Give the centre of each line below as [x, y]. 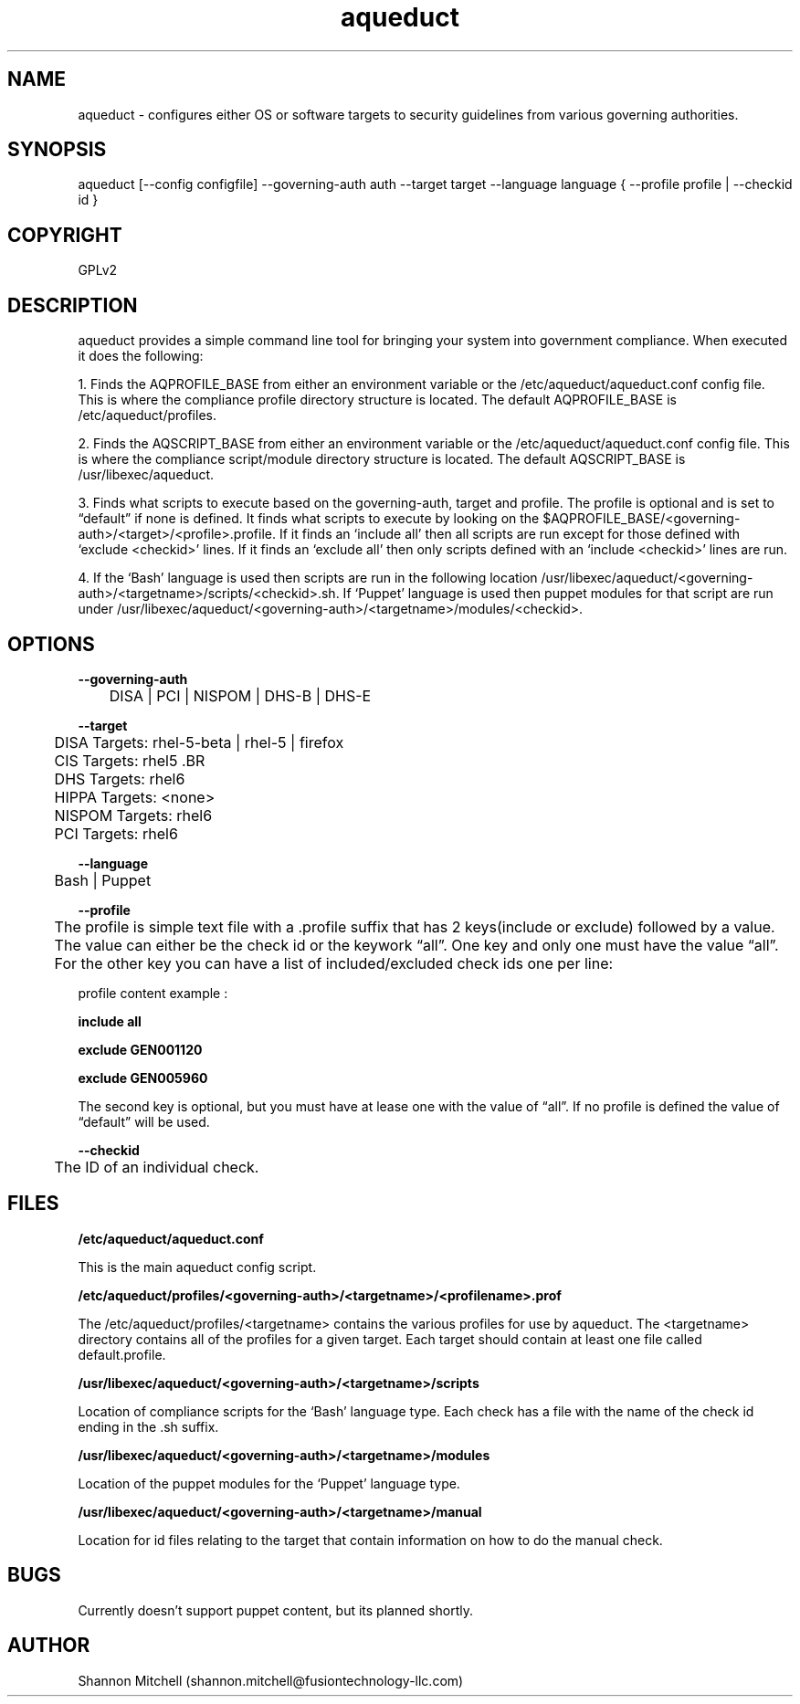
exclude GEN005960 [143, 1078]
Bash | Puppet [103, 880]
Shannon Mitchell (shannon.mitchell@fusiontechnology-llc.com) [271, 1680]
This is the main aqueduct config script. [197, 1267]
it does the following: [141, 356]
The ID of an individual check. [157, 1167]
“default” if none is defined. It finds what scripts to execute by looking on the [309, 519]
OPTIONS [51, 644]
